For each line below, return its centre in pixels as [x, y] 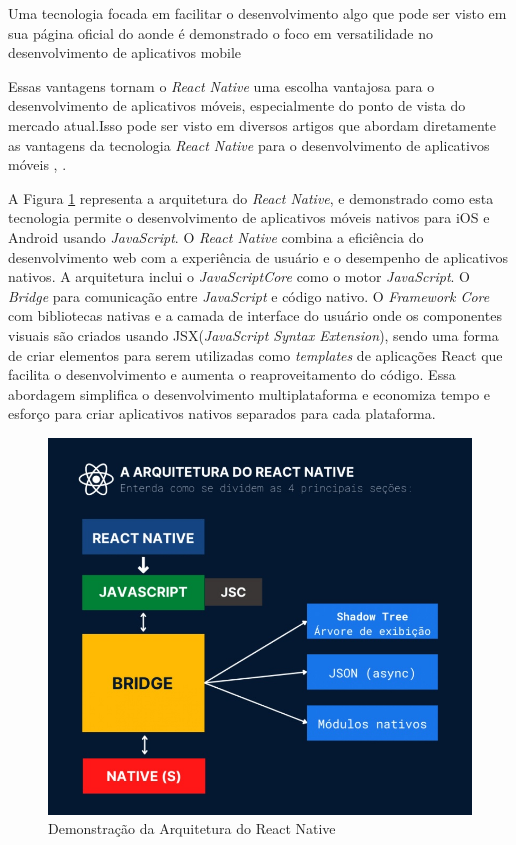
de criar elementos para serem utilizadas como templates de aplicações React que [255, 354]
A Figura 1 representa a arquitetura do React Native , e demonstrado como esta [251, 197]
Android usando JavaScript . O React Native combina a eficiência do [216, 236]
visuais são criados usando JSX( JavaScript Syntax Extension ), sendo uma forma [253, 334]
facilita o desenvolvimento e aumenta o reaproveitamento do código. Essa [232, 374]
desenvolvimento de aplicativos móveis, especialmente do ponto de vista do [237, 105]
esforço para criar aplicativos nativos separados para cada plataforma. [222, 413]
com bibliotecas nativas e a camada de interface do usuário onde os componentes [255, 315]
